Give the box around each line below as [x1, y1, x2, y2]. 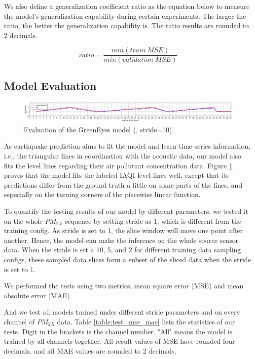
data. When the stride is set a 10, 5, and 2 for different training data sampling [4, 244, 241, 255]
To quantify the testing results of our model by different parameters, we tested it [4, 206, 249, 216]
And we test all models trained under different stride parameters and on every [4, 307, 240, 317]
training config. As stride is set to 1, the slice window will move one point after [4, 225, 243, 236]
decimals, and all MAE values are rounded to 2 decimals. [4, 345, 177, 356]
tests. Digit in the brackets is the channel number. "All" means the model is [4, 326, 233, 336]
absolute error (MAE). [4, 290, 72, 300]
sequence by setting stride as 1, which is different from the [65, 215, 241, 226]
